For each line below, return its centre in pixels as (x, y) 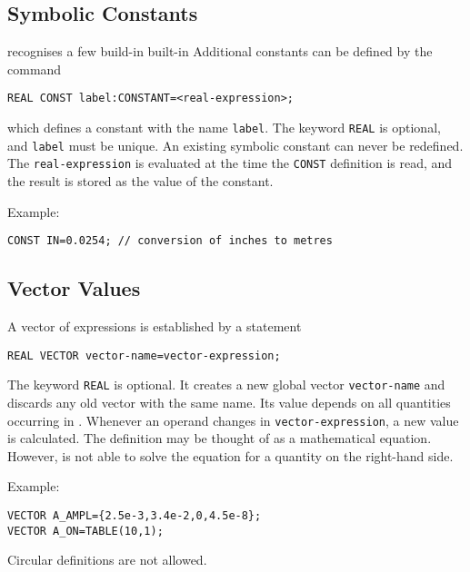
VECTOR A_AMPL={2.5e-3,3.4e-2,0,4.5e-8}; (135, 516)
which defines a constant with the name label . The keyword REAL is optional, (224, 128)
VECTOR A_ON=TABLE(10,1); (85, 531)
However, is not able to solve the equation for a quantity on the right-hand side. (230, 455)
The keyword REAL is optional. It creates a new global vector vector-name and (226, 385)
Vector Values (74, 288)
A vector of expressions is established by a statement (155, 326)
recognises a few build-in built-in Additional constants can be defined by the (220, 51)
